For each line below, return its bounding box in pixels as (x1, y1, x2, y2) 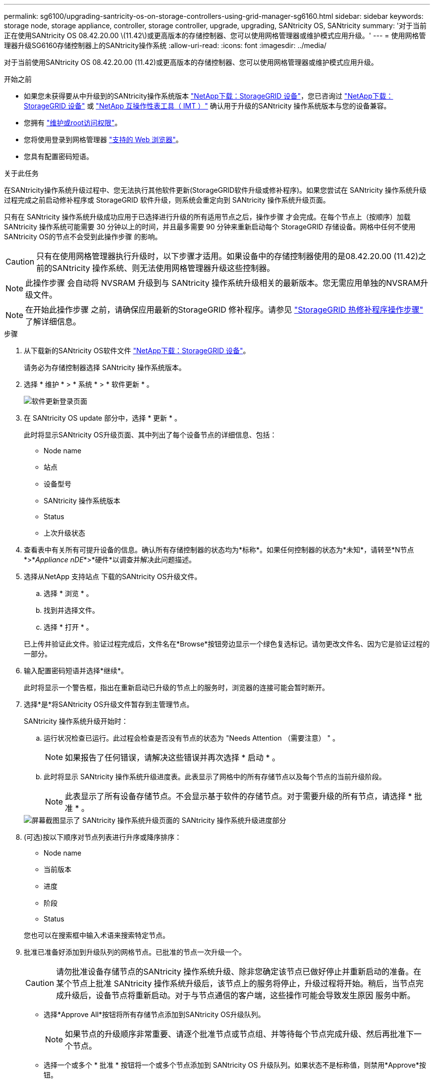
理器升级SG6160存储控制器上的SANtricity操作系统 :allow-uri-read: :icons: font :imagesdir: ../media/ (4, 41, 326, 50)
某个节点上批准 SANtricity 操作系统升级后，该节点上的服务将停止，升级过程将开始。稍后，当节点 (56, 978, 416, 988)
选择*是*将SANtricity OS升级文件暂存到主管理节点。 (24, 700, 194, 708)
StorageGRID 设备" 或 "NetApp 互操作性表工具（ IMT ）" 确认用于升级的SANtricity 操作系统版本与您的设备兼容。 (24, 102, 391, 110)
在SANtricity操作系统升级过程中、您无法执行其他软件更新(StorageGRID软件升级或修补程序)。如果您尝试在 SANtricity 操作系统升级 (4, 186, 427, 194)
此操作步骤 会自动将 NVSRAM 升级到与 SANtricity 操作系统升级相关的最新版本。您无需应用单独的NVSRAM (25, 278, 421, 288)
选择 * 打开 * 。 (44, 623, 93, 631)
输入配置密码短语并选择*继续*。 (24, 666, 128, 675)
